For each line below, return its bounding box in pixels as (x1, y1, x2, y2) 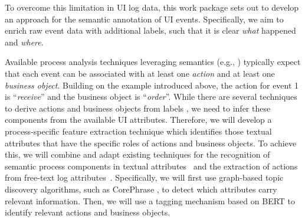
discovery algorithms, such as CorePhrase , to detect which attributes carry (5, 182, 277, 195)
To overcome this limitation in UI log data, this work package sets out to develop (5, 1, 299, 13)
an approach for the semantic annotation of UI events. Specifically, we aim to (5, 12, 284, 25)
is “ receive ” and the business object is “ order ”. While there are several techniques (5, 90, 297, 103)
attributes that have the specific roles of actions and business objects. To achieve (5, 136, 297, 149)
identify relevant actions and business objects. (5, 206, 170, 218)
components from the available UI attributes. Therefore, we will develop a (5, 113, 272, 126)
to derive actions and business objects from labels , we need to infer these (5, 102, 271, 114)
